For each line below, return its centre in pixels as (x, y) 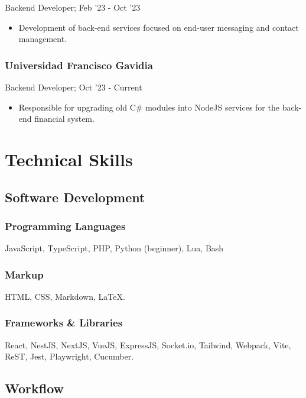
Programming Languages (65, 226)
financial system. (64, 119)
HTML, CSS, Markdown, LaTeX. (65, 296)
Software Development (75, 197)
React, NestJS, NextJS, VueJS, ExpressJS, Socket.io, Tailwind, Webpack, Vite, (148, 344)
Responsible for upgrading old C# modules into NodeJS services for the (149, 107)
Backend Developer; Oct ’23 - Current (74, 87)
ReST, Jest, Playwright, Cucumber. (69, 356)
